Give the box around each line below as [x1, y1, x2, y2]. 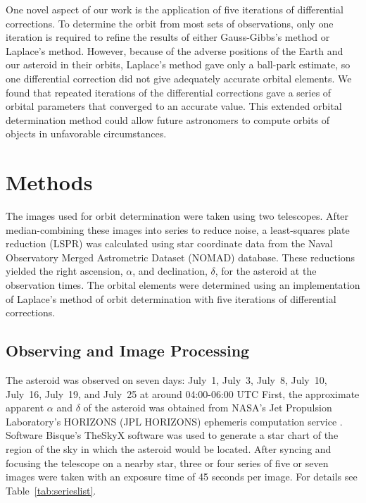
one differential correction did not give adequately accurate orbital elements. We [6, 70, 352, 85]
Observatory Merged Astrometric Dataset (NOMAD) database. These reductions [6, 249, 355, 264]
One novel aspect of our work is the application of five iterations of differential [6, 2, 343, 16]
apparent [6, 400, 44, 415]
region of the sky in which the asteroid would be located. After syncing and [6, 441, 332, 456]
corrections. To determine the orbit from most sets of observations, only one [6, 15, 334, 30]
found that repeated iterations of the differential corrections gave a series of [6, 85, 332, 99]
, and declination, [132, 263, 208, 278]
